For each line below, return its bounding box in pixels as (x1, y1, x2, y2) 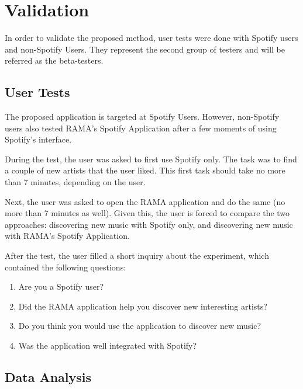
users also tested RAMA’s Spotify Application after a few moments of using (5, 121, 277, 134)
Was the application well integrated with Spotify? (18, 339, 197, 352)
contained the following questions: (5, 261, 126, 273)
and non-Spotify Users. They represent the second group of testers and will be (5, 43, 285, 55)
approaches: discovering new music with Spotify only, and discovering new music (5, 218, 293, 230)
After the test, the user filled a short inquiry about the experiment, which (5, 249, 269, 262)
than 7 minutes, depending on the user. (5, 176, 146, 188)
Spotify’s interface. (5, 133, 72, 145)
